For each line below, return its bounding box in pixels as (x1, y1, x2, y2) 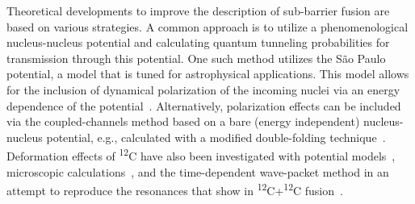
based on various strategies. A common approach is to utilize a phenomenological (6, 18, 409, 35)
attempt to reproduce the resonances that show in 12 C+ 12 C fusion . (6, 180, 343, 198)
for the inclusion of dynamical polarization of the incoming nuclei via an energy (6, 81, 400, 98)
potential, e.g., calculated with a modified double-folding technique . (46, 128, 386, 145)
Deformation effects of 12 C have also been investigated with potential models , (6, 145, 396, 164)
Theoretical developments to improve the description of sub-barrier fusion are (6, 2, 390, 19)
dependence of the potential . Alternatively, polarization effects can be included (6, 97, 401, 114)
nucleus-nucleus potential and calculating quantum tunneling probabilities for (6, 34, 390, 51)
